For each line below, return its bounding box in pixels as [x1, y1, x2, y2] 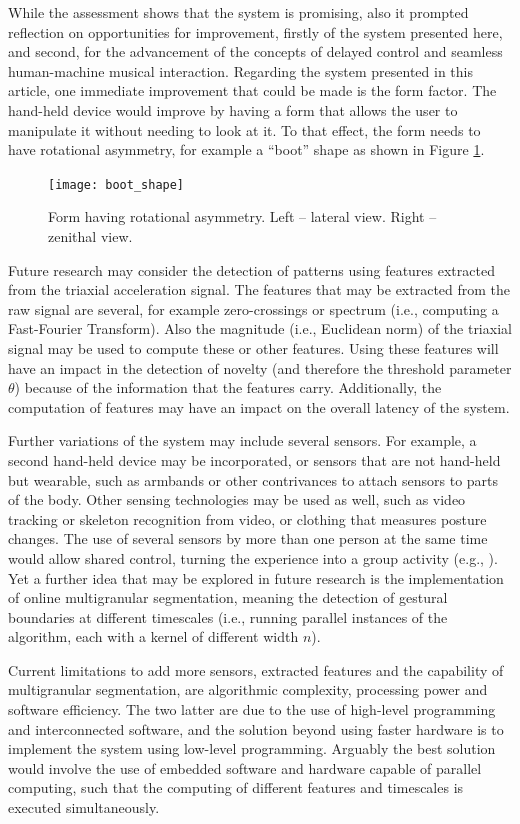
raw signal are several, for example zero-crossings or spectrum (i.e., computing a [8, 298, 499, 319]
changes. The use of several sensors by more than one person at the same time [8, 528, 488, 549]
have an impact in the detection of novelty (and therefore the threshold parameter [8, 357, 512, 378]
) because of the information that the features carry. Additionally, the [14, 377, 442, 398]
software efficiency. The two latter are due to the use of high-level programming [8, 699, 496, 720]
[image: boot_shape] [48, 177, 185, 192]
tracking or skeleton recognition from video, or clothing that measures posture [8, 508, 487, 529]
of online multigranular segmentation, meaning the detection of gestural [8, 587, 448, 608]
